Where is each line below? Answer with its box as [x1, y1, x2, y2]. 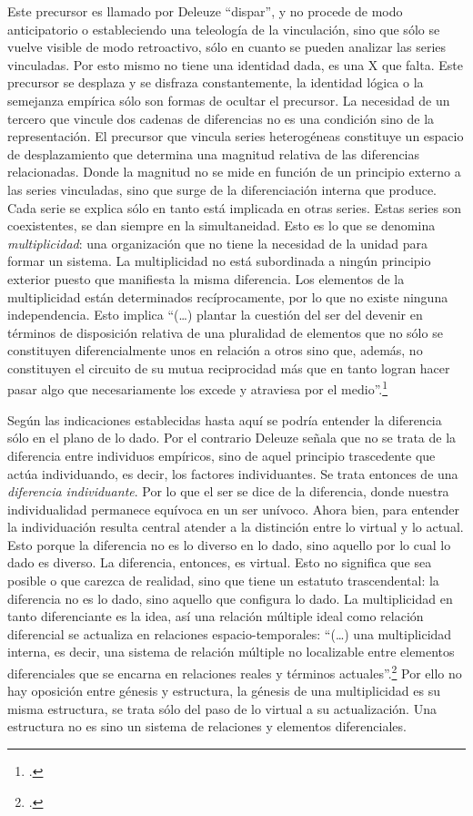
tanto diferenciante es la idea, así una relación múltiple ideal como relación [7, 607, 424, 626]
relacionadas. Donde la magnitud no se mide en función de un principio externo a [7, 162, 461, 181]
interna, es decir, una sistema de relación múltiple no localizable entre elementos [7, 642, 455, 661]
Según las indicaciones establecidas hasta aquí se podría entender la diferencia [7, 410, 442, 429]
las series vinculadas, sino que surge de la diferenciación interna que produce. [7, 179, 437, 199]
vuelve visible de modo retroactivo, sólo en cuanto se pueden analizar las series [7, 37, 447, 56]
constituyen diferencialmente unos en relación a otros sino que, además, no [7, 341, 423, 360]
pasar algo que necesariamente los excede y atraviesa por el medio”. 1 [7, 377, 388, 399]
